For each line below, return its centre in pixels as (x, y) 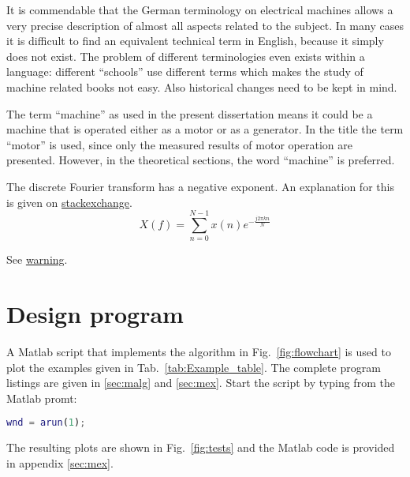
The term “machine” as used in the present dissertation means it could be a (190, 113)
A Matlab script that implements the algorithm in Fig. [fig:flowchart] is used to (199, 351)
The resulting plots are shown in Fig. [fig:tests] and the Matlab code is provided (201, 447)
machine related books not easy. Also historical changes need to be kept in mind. (202, 86)
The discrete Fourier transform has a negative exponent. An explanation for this (200, 186)
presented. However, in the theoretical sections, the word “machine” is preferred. (201, 160)
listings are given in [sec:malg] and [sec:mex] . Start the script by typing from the (201, 383)
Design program (95, 314)
